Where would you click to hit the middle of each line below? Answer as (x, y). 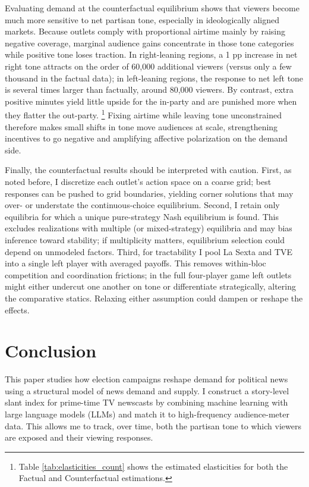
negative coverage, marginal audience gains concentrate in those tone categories (149, 43)
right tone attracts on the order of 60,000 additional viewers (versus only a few (148, 66)
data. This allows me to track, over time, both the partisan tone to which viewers (153, 425)
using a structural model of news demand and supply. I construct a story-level (147, 390)
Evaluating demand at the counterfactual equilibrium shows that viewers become (152, 8)
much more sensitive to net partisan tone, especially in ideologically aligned (142, 19)
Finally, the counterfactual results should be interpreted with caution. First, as (148, 170)
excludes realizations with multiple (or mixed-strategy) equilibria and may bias (149, 228)
